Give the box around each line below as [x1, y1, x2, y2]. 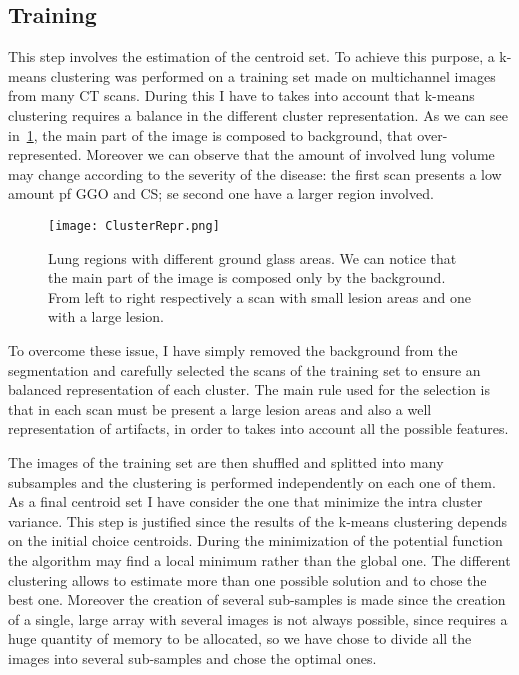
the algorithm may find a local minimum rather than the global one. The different [8, 549, 511, 570]
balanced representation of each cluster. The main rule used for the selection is [8, 379, 490, 400]
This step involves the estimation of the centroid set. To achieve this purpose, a [8, 46, 495, 67]
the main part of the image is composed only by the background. [48, 267, 446, 288]
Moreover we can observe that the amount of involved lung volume [86, 144, 495, 165]
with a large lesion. [48, 306, 165, 327]
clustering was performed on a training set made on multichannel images [50, 65, 496, 86]
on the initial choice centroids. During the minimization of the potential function [8, 530, 503, 551]
